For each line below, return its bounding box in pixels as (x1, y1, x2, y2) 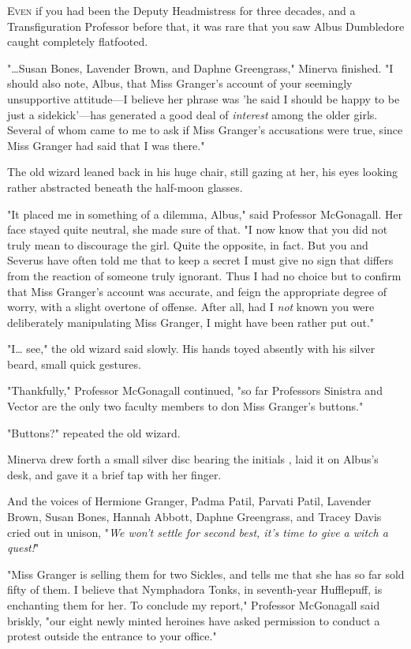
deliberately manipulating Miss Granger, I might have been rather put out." (7, 313, 375, 330)
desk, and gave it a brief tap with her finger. (7, 466, 222, 482)
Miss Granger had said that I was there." (7, 137, 205, 153)
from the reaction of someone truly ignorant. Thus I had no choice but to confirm (7, 267, 402, 283)
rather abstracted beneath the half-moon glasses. (7, 178, 243, 195)
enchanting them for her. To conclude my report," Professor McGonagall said (7, 597, 380, 613)
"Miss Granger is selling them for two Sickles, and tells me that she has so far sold (7, 565, 405, 582)
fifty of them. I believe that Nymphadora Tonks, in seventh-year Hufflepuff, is (7, 581, 383, 598)
